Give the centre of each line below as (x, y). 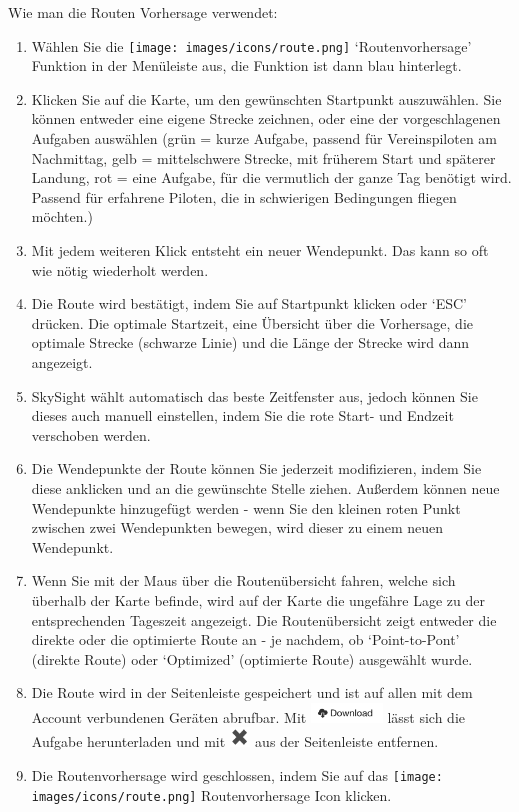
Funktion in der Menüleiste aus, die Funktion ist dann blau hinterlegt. (246, 65)
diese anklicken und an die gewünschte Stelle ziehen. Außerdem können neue (265, 487)
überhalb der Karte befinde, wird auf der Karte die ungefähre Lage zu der (258, 599)
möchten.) (62, 216)
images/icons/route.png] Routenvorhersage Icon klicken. (211, 794)
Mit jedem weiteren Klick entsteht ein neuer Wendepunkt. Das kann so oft (260, 250)
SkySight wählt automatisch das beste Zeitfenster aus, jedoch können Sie (254, 395)
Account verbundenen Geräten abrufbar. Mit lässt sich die (248, 716)
